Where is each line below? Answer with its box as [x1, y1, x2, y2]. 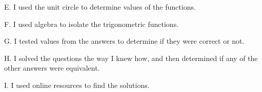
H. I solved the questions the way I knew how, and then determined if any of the [4, 52, 258, 63]
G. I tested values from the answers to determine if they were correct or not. [4, 36, 245, 46]
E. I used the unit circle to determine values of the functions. [4, 2, 196, 12]
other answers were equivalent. [4, 63, 100, 73]
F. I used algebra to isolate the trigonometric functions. [4, 18, 179, 29]
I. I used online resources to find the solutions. [4, 79, 150, 90]
